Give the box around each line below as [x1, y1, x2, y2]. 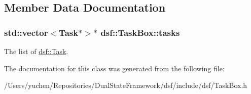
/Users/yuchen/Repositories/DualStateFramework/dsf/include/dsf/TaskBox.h [4, 80, 247, 90]
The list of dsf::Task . [4, 46, 68, 56]
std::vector [4, 26, 48, 38]
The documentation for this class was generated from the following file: [4, 63, 225, 73]
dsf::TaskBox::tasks [100, 26, 180, 38]
